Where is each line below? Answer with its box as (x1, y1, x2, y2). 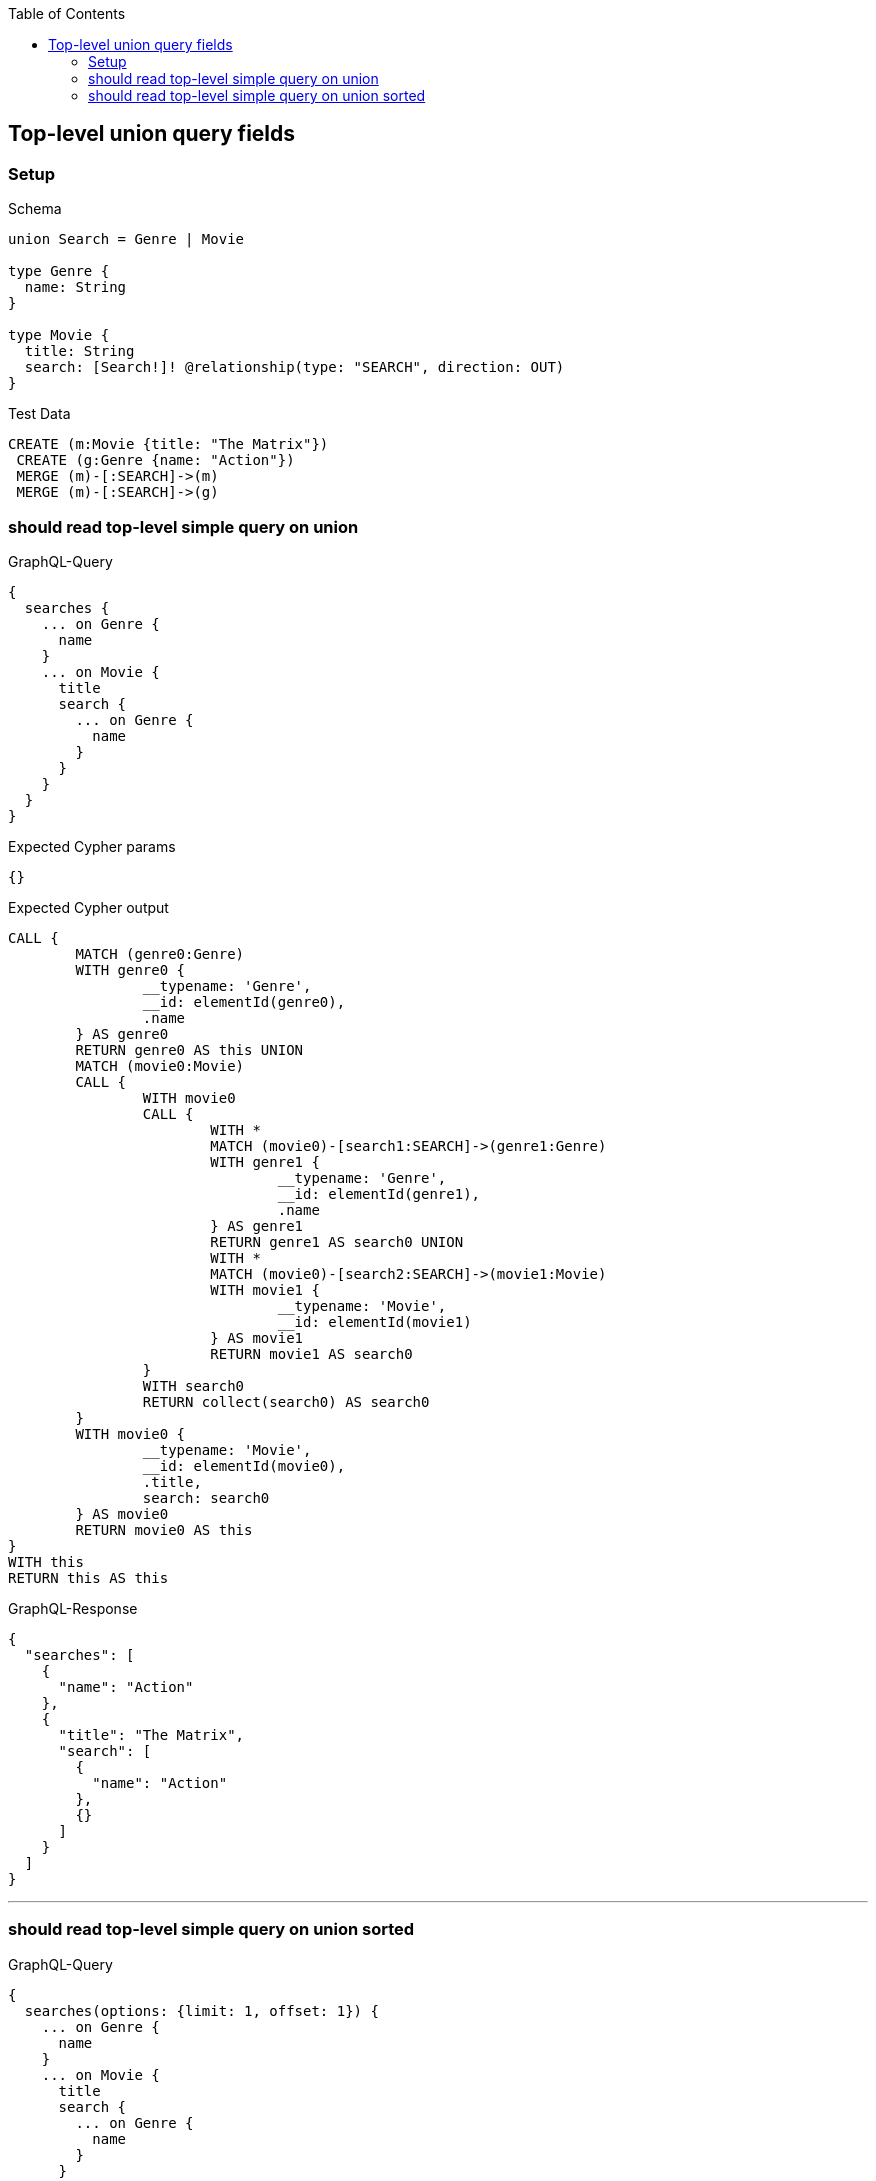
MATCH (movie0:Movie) (75, 1057, 245, 1074)
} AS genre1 (210, 1217, 304, 1234)
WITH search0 (142, 1377, 245, 1394)
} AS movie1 (210, 1329, 304, 1346)
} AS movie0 (75, 1505, 169, 1522)
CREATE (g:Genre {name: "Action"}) (16, 452, 295, 469)
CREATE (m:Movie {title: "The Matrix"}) (8, 436, 329, 453)
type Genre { (8, 263, 110, 280)
